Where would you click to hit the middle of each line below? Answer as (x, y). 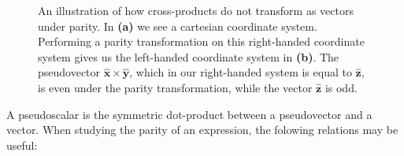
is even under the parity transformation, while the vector (175, 87)
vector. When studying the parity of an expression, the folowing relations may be (202, 130)
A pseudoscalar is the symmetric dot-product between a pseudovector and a (189, 114)
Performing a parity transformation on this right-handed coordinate (201, 41)
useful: (22, 145)
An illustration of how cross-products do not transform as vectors (196, 10)
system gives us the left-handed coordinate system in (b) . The (189, 56)
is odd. (341, 87)
